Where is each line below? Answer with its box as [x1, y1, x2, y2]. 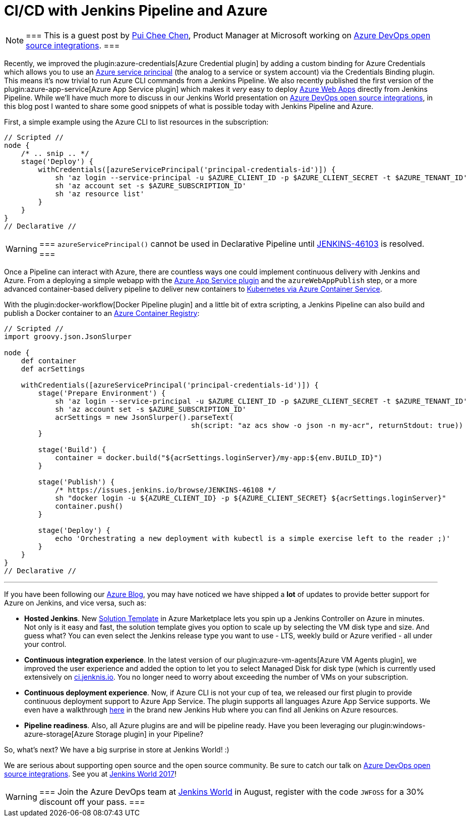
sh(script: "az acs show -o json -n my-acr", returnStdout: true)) [191, 421, 463, 429]
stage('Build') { [38, 445, 106, 454]
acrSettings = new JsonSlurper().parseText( [55, 413, 234, 421]
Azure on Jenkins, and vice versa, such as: [4, 598, 146, 607]
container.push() [55, 502, 124, 510]
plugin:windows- [370, 721, 426, 730]
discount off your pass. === [39, 796, 145, 807]
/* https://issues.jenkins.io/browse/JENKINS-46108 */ [55, 485, 276, 494]
